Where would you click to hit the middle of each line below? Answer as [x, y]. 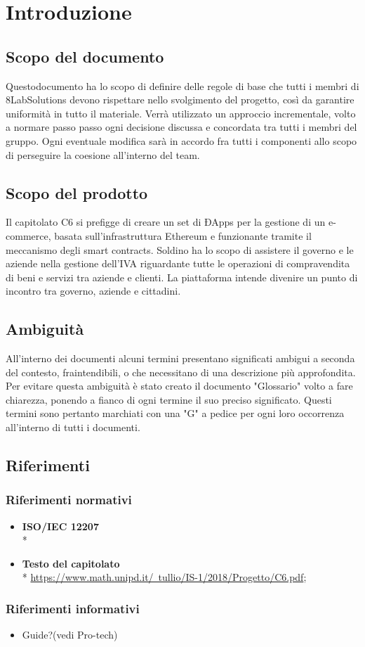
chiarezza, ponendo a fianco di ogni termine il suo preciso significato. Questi [169, 399]
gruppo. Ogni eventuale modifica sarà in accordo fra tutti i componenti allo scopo [181, 140]
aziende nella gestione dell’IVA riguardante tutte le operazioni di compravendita [178, 263]
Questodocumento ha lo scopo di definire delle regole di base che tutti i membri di [182, 85]
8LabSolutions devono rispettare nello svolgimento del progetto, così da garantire [180, 100]
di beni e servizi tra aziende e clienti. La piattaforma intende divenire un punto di [182, 277]
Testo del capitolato [71, 563]
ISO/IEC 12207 [60, 526]
